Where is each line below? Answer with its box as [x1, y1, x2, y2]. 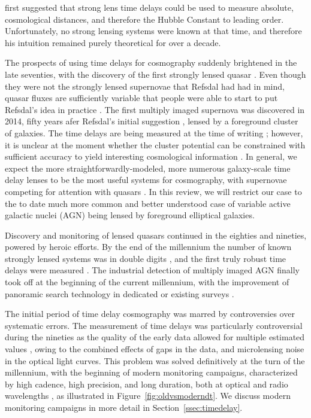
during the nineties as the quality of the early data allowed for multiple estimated [5, 331, 305, 343]
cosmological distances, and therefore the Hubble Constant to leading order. [5, 13, 284, 25]
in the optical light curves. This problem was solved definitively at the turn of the [5, 354, 305, 367]
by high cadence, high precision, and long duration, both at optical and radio [5, 377, 288, 390]
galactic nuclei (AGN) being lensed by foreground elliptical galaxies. [5, 209, 255, 221]
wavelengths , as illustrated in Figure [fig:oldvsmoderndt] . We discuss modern [5, 389, 291, 402]
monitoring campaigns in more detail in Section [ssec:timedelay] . [5, 401, 243, 413]
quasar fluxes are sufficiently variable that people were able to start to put [5, 91, 278, 104]
